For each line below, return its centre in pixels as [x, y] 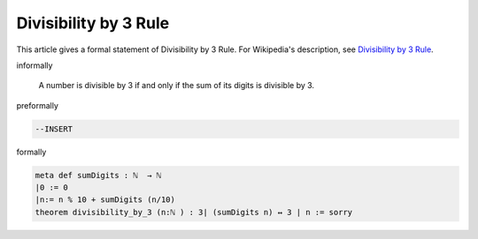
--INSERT [54, 129]
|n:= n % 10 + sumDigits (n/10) [105, 200]
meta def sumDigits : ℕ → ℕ [98, 175]
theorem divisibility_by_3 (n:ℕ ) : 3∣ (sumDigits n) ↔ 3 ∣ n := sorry [194, 212]
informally [35, 65]
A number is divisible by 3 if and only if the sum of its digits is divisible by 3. [176, 86]
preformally [38, 105]
